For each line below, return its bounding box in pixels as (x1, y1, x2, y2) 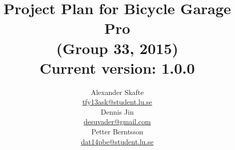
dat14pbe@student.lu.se (81, 136, 154, 146)
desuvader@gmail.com (84, 116, 151, 127)
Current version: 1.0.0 (39, 57, 195, 78)
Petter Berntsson (91, 126, 143, 137)
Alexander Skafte (91, 86, 144, 97)
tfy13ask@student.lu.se (82, 96, 152, 107)
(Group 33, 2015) (56, 37, 179, 58)
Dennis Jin (101, 106, 134, 117)
